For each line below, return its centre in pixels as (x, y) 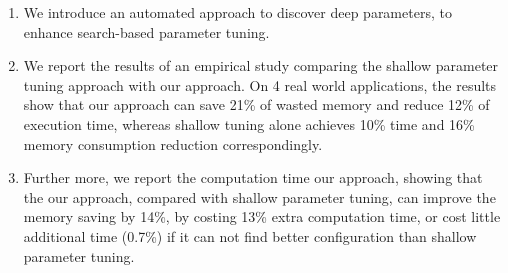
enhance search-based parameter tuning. (146, 31)
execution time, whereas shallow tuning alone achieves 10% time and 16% (249, 123)
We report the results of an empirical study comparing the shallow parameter (261, 65)
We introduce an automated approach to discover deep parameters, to (237, 12)
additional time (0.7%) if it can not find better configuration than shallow (250, 235)
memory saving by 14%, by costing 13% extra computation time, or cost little (262, 216)
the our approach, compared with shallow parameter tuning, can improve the (259, 196)
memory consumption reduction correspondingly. (173, 143)
